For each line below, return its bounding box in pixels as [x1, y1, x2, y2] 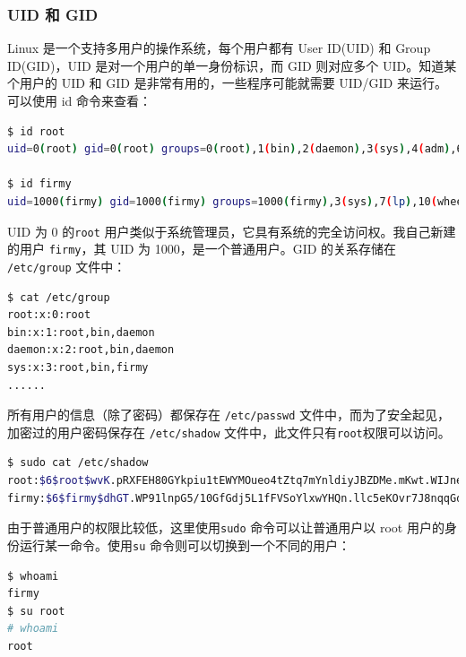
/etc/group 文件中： [7, 256, 126, 275]
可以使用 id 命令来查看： [7, 91, 151, 109]
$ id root [7, 125, 65, 138]
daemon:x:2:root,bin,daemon [7, 343, 175, 357]
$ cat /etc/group [7, 290, 110, 304]
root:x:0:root [7, 308, 91, 322]
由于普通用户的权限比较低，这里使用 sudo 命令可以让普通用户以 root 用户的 [7, 518, 444, 537]
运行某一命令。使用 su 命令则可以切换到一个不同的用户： [19, 535, 350, 554]
